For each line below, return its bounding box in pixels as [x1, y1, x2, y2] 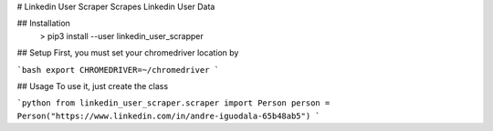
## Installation [16, 18, 70, 29]
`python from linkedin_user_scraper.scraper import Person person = [16, 98, 330, 108]
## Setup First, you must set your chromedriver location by [16, 47, 239, 58]
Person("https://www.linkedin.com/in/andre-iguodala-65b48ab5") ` [16, 110, 321, 121]
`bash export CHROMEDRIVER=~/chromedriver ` [16, 65, 220, 75]
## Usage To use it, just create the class [16, 80, 169, 91]
